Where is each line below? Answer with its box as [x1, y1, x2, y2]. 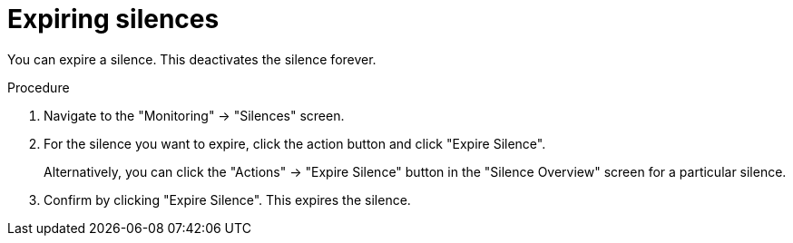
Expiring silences [7, 4, 220, 34]
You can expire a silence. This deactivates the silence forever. [7, 51, 377, 67]
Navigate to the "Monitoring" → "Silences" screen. [44, 107, 345, 123]
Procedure [7, 79, 70, 95]
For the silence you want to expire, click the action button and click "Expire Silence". [44, 135, 546, 151]
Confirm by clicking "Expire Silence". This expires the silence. [44, 191, 411, 208]
